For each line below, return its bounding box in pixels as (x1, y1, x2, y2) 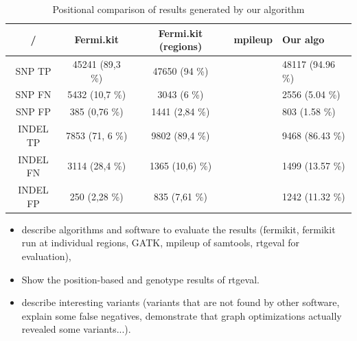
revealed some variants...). (21, 322, 131, 336)
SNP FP (15, 104, 51, 119)
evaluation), (21, 248, 71, 263)
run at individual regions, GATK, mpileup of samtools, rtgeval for (21, 235, 300, 250)
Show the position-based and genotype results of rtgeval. (21, 272, 260, 286)
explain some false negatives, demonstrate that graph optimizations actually (21, 308, 342, 322)
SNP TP (15, 63, 51, 78)
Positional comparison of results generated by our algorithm (52, 2, 305, 16)
